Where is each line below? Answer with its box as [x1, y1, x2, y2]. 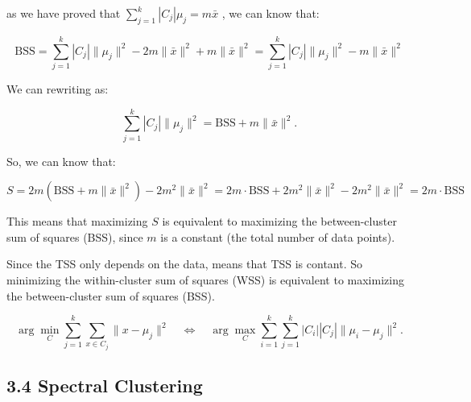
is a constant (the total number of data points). [160, 228, 395, 245]
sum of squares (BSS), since [6, 228, 143, 245]
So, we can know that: [6, 152, 116, 169]
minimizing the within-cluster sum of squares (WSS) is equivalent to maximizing [6, 271, 404, 288]
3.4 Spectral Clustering [6, 373, 203, 398]
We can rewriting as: [6, 80, 109, 97]
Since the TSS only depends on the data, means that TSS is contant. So [6, 255, 363, 272]
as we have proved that [6, 5, 121, 21]
